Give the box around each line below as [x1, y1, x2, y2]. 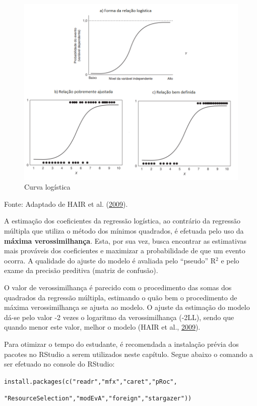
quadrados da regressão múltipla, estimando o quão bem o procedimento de [4, 292, 237, 302]
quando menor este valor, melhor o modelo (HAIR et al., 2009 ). [4, 322, 201, 332]
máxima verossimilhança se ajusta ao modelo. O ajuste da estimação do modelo [4, 302, 250, 312]
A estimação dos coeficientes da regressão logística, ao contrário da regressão [4, 215, 240, 226]
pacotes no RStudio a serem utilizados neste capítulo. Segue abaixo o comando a [4, 348, 253, 359]
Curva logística [24, 182, 71, 192]
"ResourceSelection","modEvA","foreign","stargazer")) [4, 395, 192, 402]
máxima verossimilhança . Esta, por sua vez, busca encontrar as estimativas [4, 235, 247, 246]
